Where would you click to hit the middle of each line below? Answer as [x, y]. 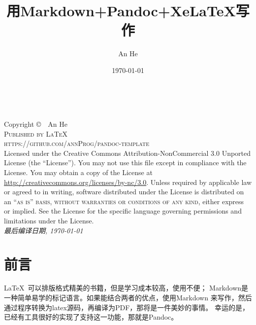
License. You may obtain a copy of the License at [78, 172]
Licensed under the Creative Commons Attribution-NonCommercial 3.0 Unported [128, 153]
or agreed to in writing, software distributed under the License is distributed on [124, 192]
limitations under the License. [49, 221]
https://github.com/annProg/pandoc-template [77, 143]
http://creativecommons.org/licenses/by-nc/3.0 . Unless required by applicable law [128, 182]
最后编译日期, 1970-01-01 [44, 230]
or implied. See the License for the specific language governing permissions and [123, 211]
